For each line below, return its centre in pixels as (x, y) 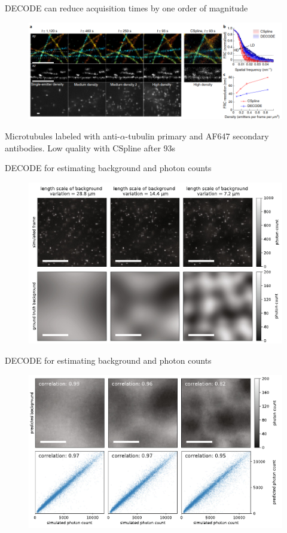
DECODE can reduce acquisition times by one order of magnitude (126, 8)
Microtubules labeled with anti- (62, 135)
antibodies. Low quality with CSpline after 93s (90, 147)
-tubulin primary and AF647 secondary (197, 135)
